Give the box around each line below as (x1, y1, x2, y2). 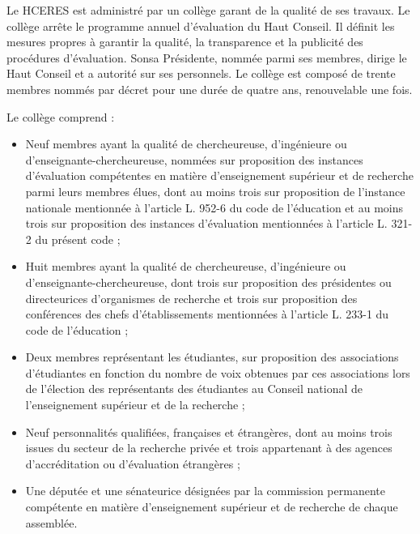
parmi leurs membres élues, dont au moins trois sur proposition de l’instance (25, 182, 405, 199)
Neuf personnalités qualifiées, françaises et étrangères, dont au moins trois (25, 423, 392, 440)
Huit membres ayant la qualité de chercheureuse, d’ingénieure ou (25, 258, 346, 275)
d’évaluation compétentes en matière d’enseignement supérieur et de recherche (25, 167, 414, 184)
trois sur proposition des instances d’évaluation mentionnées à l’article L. (25, 215, 388, 232)
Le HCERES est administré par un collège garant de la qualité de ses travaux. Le (6, 2, 410, 18)
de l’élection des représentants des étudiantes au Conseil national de (25, 380, 363, 397)
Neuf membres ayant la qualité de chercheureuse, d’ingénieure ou (25, 135, 347, 152)
